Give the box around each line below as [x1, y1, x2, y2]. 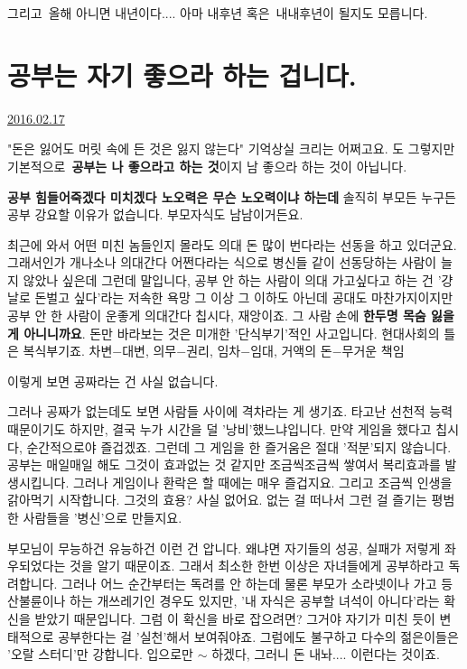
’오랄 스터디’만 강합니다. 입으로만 [7, 645, 193, 664]
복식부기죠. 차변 [23, 341, 113, 360]
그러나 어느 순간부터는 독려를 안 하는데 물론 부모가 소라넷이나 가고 [61, 573, 437, 592]
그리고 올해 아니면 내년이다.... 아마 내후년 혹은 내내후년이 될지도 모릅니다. [7, 4, 428, 22]
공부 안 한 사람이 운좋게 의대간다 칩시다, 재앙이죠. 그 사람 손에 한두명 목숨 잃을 [7, 306, 454, 325]
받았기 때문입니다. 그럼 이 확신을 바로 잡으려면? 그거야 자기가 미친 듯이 [34, 609, 435, 627]
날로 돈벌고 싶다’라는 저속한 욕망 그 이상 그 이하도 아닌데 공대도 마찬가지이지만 [7, 288, 453, 307]
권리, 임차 [186, 341, 241, 360]
